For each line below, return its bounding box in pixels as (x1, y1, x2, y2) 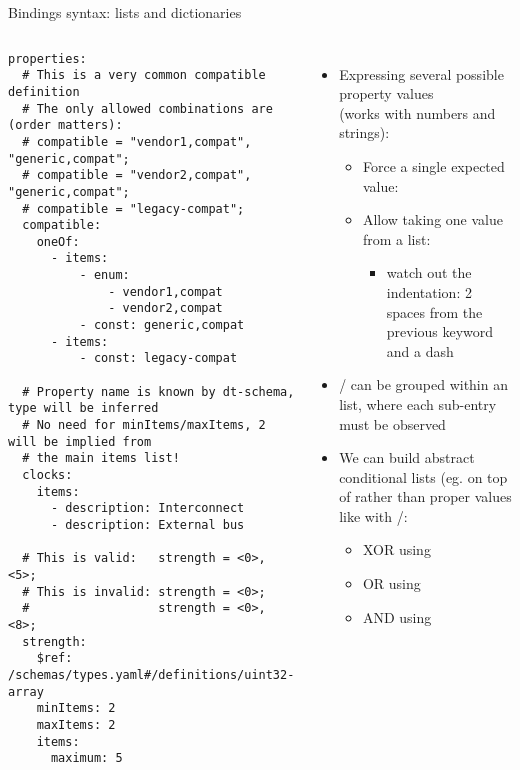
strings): (339, 122, 390, 143)
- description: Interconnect (50, 501, 245, 516)
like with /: (339, 505, 408, 526)
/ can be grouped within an (339, 374, 508, 395)
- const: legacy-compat (79, 351, 238, 366)
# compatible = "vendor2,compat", (22, 168, 252, 183)
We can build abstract (339, 447, 475, 468)
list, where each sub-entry (339, 393, 497, 414)
